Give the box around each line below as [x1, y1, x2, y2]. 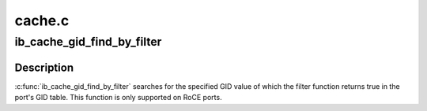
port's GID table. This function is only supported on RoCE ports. [14, 93, 222, 102]
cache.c [14, 12, 70, 29]
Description [14, 61, 74, 74]
